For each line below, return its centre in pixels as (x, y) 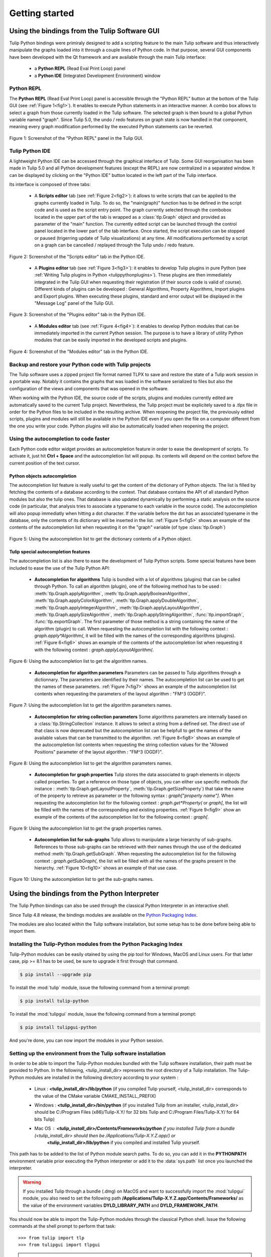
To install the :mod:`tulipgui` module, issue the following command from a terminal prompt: (103, 1014)
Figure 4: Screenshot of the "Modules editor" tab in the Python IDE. (79, 351)
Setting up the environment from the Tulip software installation (87, 1053)
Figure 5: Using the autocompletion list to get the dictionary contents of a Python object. (100, 538)
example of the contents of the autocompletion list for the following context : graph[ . (122, 817)
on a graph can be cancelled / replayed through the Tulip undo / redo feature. (114, 245)
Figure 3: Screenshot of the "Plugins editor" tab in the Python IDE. (77, 315)
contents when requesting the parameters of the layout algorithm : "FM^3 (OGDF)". (120, 693)
